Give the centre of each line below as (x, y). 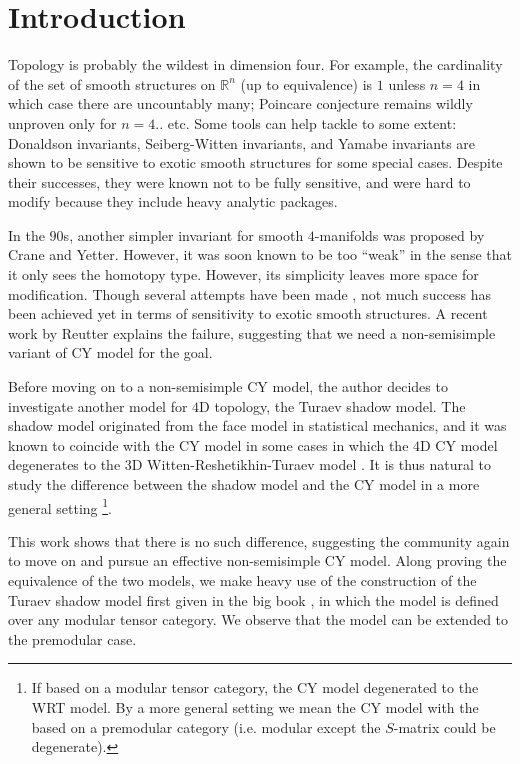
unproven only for (62, 122)
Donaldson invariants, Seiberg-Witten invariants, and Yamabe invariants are (242, 142)
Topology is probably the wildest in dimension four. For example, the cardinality (255, 64)
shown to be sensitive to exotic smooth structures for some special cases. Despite (255, 162)
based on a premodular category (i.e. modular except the (206, 726)
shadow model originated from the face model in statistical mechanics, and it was (257, 425)
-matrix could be (444, 726)
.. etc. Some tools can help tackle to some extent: (306, 122)
